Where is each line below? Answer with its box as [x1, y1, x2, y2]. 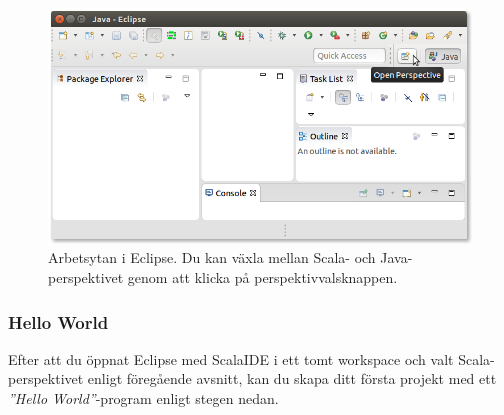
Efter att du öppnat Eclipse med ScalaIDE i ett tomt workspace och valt [8, 348, 454, 369]
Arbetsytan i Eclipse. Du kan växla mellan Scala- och [48, 247, 376, 268]
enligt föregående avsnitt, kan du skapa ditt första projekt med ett [87, 368, 497, 389]
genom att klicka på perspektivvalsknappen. [127, 267, 398, 288]
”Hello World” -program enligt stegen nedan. [8, 388, 279, 409]
